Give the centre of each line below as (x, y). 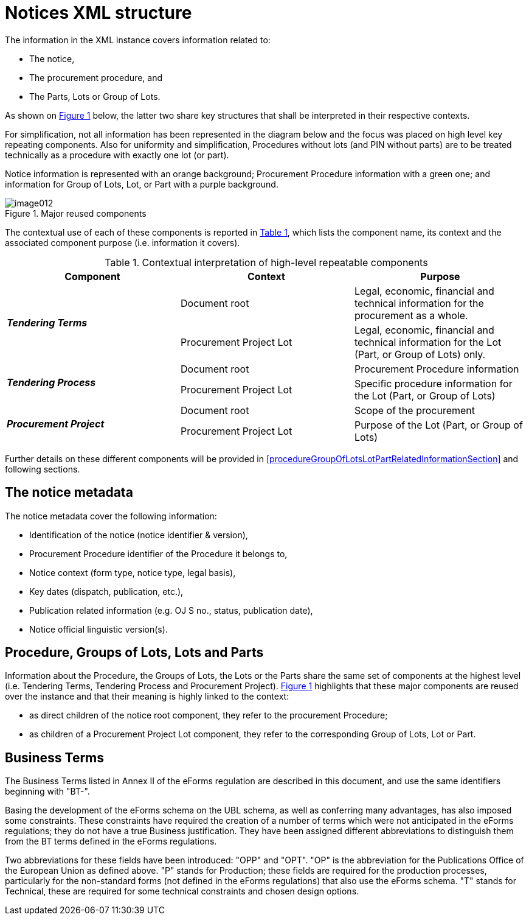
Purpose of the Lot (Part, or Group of (438, 425)
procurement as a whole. (411, 315)
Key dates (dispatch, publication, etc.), (106, 591)
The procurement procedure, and (96, 77)
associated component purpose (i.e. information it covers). (123, 242)
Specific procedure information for (433, 383)
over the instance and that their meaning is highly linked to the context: (147, 697)
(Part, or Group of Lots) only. (420, 354)
